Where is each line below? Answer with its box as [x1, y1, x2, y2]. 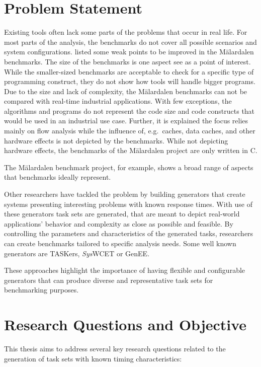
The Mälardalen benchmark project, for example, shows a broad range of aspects [4, 162, 253, 172]
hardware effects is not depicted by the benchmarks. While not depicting [4, 135, 228, 145]
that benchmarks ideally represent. [4, 172, 111, 182]
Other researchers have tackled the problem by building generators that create [4, 189, 245, 199]
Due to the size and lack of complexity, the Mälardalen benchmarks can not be [4, 86, 247, 96]
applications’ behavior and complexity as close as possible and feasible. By [4, 218, 233, 229]
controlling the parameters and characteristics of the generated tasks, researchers [4, 228, 253, 239]
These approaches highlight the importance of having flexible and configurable [4, 265, 245, 275]
